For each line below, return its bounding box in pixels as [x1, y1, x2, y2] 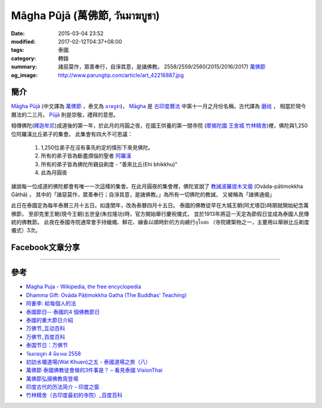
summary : [11, 63, 38, 70]
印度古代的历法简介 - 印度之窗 [26, 384, 100, 391]
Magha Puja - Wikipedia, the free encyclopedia [26, 283, 141, 290]
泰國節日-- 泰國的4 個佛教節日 [26, 308, 100, 316]
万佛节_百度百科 [26, 333, 66, 340]
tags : [11, 47, 24, 54]
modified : [11, 38, 36, 45]
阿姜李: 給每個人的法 [26, 300, 76, 307]
